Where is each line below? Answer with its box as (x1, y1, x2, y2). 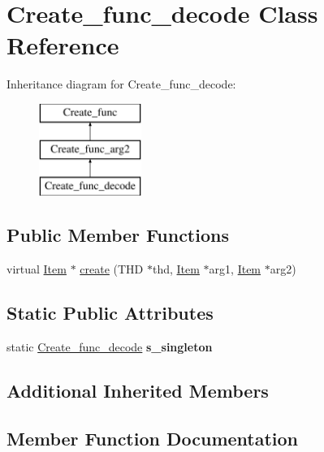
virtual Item (6, 260, 67, 278)
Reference (6, 28, 119, 62)
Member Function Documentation (6, 425, 299, 450)
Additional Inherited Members (6, 377, 269, 402)
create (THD (80, 260, 144, 278)
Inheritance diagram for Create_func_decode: (6, 75, 236, 93)
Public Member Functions (6, 222, 229, 248)
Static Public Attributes (6, 300, 214, 325)
